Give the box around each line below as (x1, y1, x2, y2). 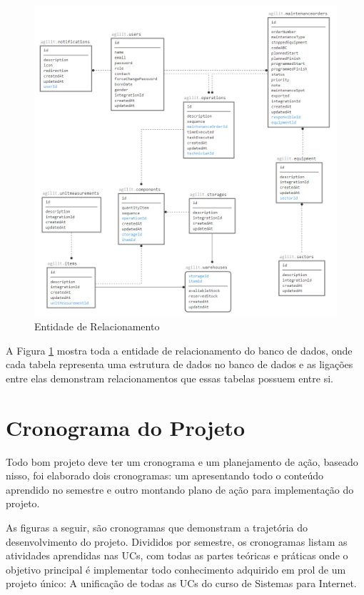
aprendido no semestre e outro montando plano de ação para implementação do (6, 482, 354, 497)
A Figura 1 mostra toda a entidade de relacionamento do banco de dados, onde (6, 342, 353, 357)
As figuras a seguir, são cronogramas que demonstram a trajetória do (6, 520, 308, 535)
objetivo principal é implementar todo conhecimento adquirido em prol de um (6, 561, 346, 576)
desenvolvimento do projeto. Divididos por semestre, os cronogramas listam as (6, 534, 348, 549)
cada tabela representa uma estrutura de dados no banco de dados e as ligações (6, 357, 353, 372)
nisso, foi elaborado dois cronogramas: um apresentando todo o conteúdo (6, 468, 324, 483)
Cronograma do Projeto (6, 412, 246, 442)
